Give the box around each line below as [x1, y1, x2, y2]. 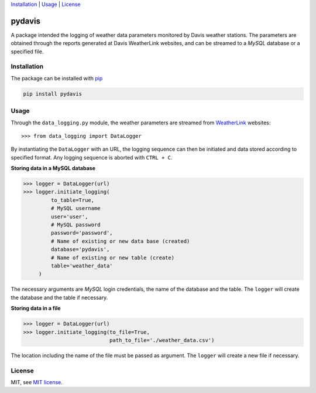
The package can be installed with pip [11, 74, 103, 82]
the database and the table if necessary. [11, 294, 108, 301]
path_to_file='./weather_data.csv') [109, 337, 215, 343]
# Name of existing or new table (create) [50, 254, 175, 261]
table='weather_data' [50, 263, 114, 269]
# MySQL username [50, 205, 101, 212]
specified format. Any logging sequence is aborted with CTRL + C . [11, 154, 173, 161]
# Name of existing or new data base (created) [50, 238, 190, 245]
